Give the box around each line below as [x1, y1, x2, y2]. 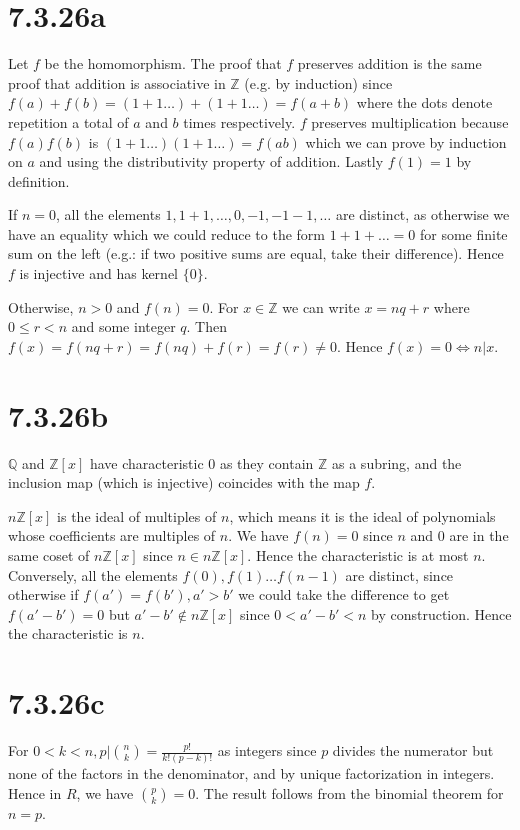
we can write [282, 296, 360, 317]
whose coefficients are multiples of [8, 525, 216, 546]
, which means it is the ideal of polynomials [229, 505, 496, 526]
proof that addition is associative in [8, 72, 226, 93]
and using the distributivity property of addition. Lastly [39, 151, 384, 172]
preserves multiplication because [311, 111, 509, 132]
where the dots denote [356, 92, 493, 113]
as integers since [217, 740, 317, 761]
